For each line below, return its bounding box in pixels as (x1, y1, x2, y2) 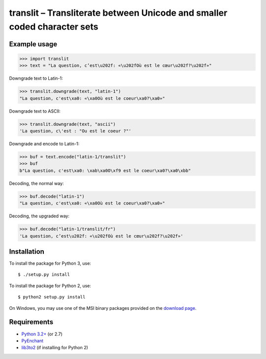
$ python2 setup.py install (18, 294, 86, 300)
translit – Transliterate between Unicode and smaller (9, 7, 228, 18)
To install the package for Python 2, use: (9, 283, 91, 289)
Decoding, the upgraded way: (9, 213, 70, 219)
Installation (9, 247, 44, 256)
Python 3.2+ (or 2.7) (21, 331, 63, 337)
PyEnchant (21, 337, 44, 344)
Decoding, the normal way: (9, 180, 64, 186)
